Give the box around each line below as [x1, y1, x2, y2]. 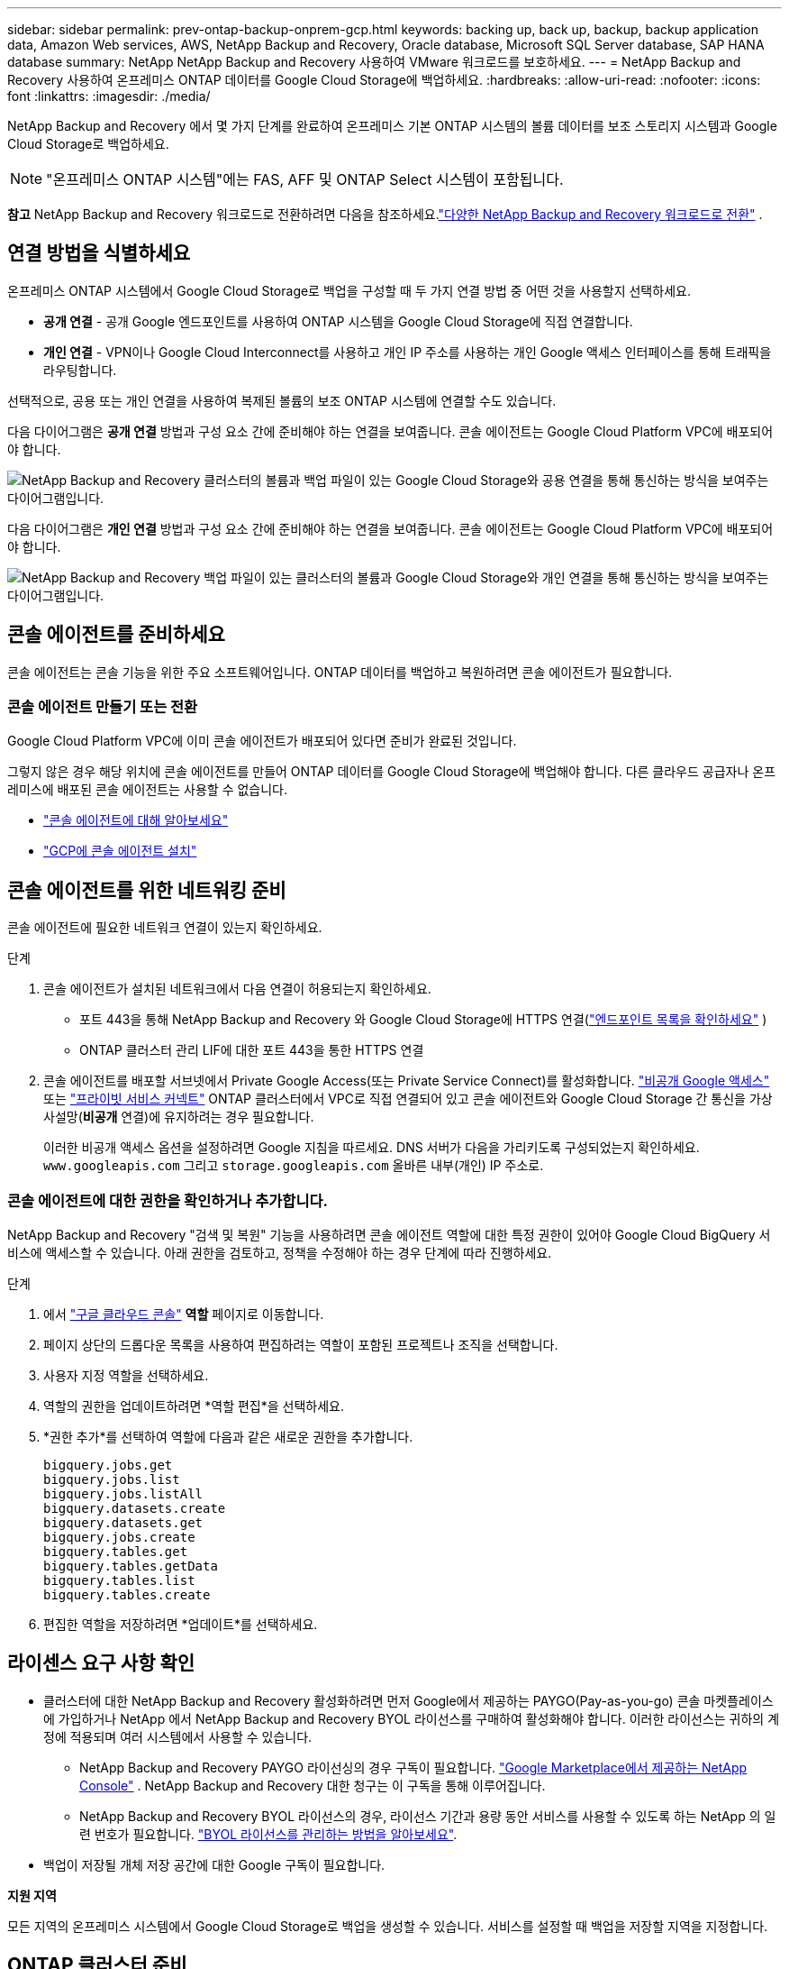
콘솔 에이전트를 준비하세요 [7, 623, 225, 646]
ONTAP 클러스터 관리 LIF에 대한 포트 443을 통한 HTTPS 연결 [79, 1042, 424, 1058]
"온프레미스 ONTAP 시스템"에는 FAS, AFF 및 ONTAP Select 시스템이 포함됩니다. [46, 170, 564, 188]
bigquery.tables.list [43, 1573, 195, 1589]
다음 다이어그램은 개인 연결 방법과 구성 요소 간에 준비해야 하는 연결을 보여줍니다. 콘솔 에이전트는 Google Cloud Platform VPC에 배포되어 [7, 520, 774, 536]
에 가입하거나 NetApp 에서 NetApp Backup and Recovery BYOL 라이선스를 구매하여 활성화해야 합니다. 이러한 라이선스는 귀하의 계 [43, 1710, 780, 1726]
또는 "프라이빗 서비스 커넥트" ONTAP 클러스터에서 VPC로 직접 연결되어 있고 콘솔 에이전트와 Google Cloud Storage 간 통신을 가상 [43, 1091, 773, 1107]
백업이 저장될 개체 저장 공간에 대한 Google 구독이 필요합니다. [43, 1856, 385, 1873]
